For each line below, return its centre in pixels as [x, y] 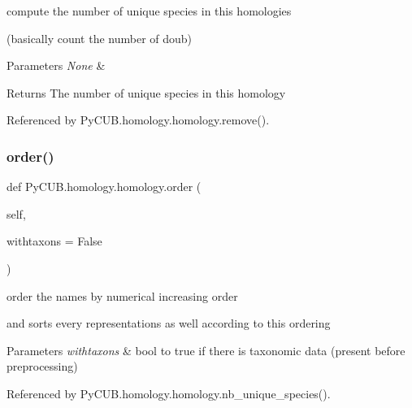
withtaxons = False [54, 241]
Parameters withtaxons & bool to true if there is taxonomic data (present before [206, 350]
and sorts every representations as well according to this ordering [169, 323]
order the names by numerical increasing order [122, 295]
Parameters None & [56, 65]
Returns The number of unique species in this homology [146, 92]
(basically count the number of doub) [100, 38]
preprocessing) [42, 366]
